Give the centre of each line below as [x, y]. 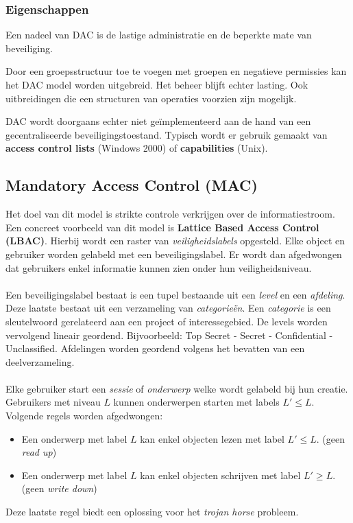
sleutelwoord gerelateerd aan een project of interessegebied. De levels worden [167, 321]
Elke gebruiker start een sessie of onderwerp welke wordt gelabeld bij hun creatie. [177, 388]
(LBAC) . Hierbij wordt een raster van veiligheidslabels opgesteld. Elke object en [175, 241]
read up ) [39, 452]
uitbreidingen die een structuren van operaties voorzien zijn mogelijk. [151, 98]
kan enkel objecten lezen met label [212, 438]
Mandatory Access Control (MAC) [132, 185]
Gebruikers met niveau [53, 402]
